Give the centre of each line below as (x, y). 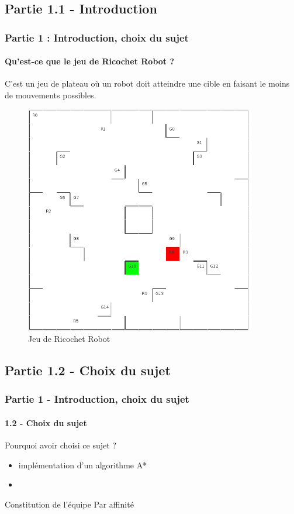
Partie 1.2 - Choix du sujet (88, 370)
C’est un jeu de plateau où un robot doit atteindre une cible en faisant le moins (147, 83)
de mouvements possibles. (51, 95)
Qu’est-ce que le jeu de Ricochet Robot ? (90, 61)
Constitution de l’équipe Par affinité (69, 504)
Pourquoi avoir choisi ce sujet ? (60, 445)
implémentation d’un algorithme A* (83, 465)
